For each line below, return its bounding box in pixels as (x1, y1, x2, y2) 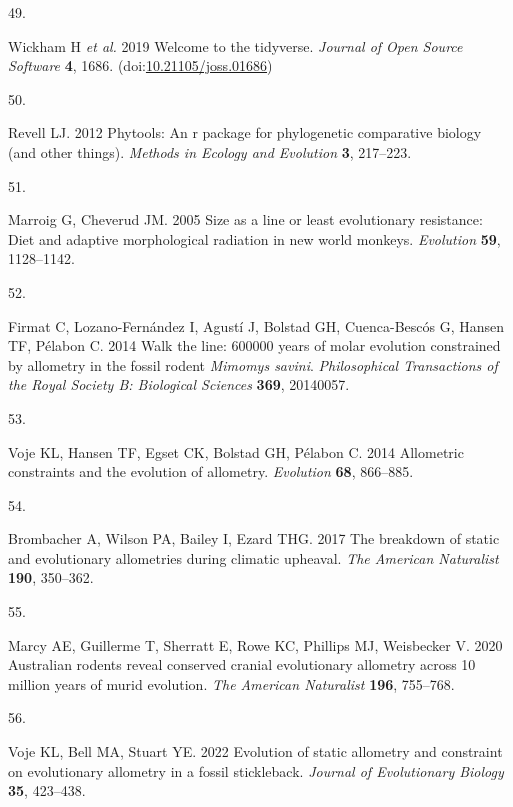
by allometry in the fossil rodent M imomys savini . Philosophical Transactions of (8, 354, 498, 375)
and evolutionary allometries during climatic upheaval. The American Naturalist (8, 547, 499, 568)
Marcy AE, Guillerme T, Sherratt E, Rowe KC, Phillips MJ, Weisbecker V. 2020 (8, 634, 503, 655)
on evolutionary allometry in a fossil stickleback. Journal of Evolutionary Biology (8, 760, 504, 781)
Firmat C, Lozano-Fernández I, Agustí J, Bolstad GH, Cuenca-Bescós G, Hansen (8, 315, 505, 336)
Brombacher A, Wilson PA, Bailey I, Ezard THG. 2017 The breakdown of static (8, 528, 500, 549)
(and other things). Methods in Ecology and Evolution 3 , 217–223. (8, 141, 412, 162)
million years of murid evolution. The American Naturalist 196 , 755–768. (8, 673, 455, 694)
